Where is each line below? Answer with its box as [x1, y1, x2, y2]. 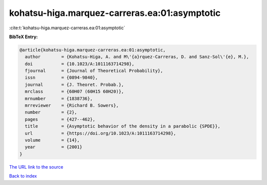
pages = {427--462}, [25, 117, 96, 122]
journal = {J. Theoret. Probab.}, [25, 82, 124, 87]
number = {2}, [25, 110, 78, 115]
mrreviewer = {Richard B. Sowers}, [25, 103, 119, 109]
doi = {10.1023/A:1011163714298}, [25, 61, 134, 66]
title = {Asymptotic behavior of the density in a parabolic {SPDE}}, [25, 123, 221, 129]
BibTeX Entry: [9, 34, 38, 40]
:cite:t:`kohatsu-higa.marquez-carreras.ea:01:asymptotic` [9, 25, 126, 31]
